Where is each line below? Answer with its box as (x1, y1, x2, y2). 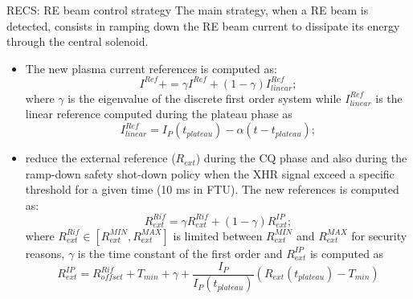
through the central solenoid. (6, 33, 149, 50)
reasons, (25, 244, 65, 261)
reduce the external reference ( (25, 149, 176, 166)
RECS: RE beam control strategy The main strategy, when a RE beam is (6, 2, 369, 18)
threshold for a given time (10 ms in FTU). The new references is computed (25, 181, 399, 198)
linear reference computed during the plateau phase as (25, 105, 292, 122)
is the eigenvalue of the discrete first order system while (67, 89, 341, 106)
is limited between (173, 227, 263, 244)
